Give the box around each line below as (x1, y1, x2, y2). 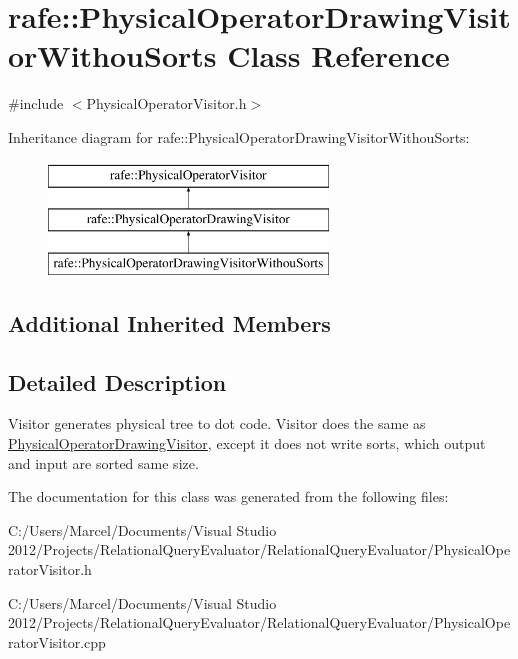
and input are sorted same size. (8, 452, 199, 473)
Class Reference (227, 35, 450, 76)
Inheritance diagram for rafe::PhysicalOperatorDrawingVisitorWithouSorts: (8, 126, 470, 147)
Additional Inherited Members (8, 307, 331, 338)
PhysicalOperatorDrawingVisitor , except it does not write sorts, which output (8, 433, 486, 454)
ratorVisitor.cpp (8, 631, 106, 652)
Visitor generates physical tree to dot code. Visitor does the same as (8, 413, 426, 434)
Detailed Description (8, 366, 227, 397)
